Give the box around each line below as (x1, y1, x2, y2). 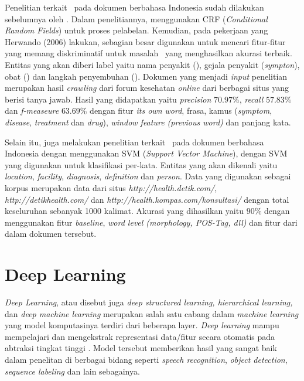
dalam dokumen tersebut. (5, 227, 97, 240)
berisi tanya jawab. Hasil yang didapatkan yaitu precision (5, 93, 211, 105)
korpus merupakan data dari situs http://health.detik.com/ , (5, 181, 217, 193)
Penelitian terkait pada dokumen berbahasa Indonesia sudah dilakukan (5, 1, 264, 13)
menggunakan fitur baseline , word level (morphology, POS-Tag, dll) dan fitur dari (5, 216, 298, 228)
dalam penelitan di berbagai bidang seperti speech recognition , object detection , (5, 353, 288, 365)
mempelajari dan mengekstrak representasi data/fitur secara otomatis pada (5, 330, 275, 342)
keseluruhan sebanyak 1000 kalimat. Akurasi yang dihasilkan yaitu (5, 205, 244, 217)
